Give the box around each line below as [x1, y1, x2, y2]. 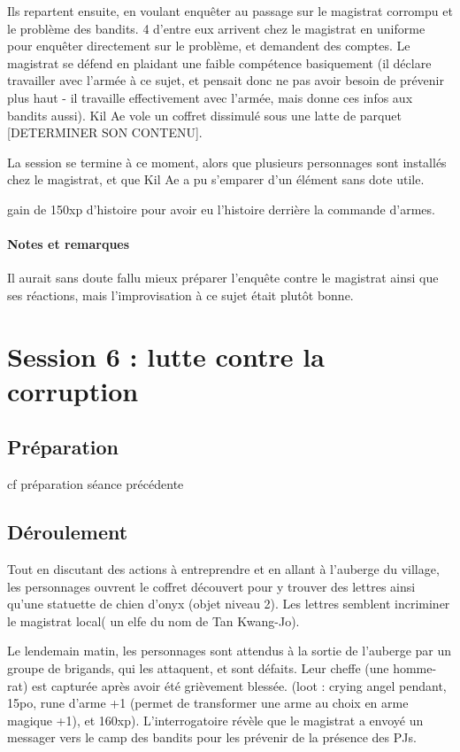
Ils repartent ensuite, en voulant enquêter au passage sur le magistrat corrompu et [7, 2, 453, 19]
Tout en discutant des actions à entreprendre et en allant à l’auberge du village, [7, 560, 440, 578]
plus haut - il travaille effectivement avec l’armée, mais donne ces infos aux [7, 88, 413, 106]
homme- [393, 659, 437, 678]
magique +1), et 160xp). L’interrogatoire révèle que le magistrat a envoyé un [7, 710, 424, 729]
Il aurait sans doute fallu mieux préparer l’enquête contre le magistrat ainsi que [7, 268, 439, 287]
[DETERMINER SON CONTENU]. [7, 123, 203, 142]
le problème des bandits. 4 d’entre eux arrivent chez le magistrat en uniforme [7, 19, 425, 37]
